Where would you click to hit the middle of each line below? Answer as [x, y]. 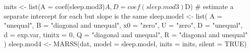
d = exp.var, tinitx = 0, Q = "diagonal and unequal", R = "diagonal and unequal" [126, 34]
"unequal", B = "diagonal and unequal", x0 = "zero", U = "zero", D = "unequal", [123, 25]
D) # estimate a [209, 6]
